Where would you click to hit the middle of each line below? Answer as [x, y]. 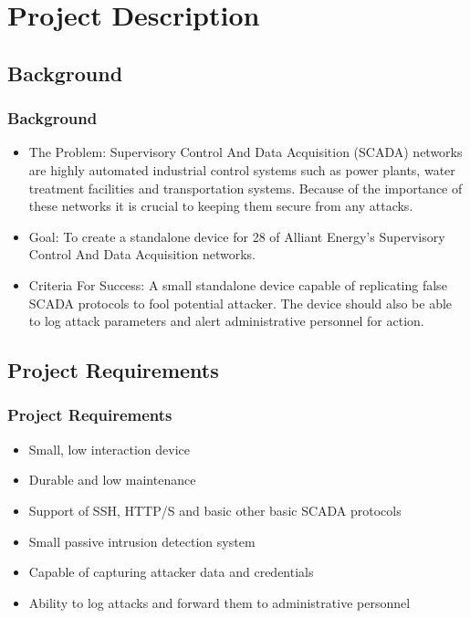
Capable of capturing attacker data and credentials [171, 572]
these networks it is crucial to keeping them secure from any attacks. [221, 206]
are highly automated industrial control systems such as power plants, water [242, 169]
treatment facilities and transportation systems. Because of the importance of [245, 188]
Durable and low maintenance [112, 480]
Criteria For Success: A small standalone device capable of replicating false [238, 284]
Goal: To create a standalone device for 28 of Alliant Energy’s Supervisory [237, 236]
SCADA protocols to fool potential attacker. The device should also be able [240, 303]
